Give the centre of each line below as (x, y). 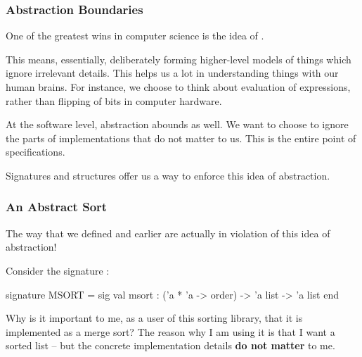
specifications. (35, 152)
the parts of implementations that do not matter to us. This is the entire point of (181, 138)
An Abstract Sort (57, 207)
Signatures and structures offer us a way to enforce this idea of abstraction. (168, 175)
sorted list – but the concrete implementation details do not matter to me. (170, 345)
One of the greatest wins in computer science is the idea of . (135, 36)
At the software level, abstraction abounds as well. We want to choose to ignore (177, 124)
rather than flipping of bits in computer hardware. (114, 100)
